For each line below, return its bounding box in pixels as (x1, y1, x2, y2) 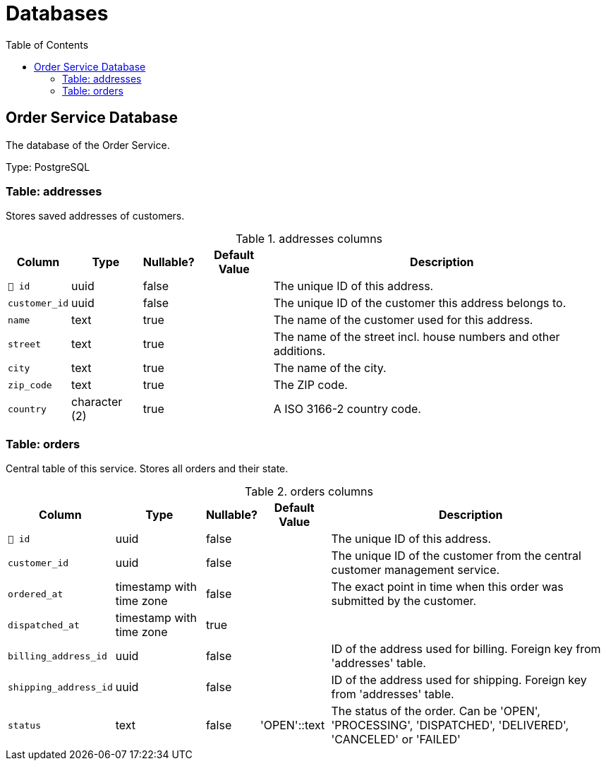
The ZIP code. (273, 378, 348, 393)
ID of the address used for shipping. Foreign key (331, 673, 587, 688)
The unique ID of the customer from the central (331, 549, 581, 563)
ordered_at (8, 588, 63, 599)
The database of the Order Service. (6, 138, 170, 151)
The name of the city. (273, 361, 387, 376)
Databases (6, 1, 109, 25)
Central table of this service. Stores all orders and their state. (6, 462, 289, 475)
